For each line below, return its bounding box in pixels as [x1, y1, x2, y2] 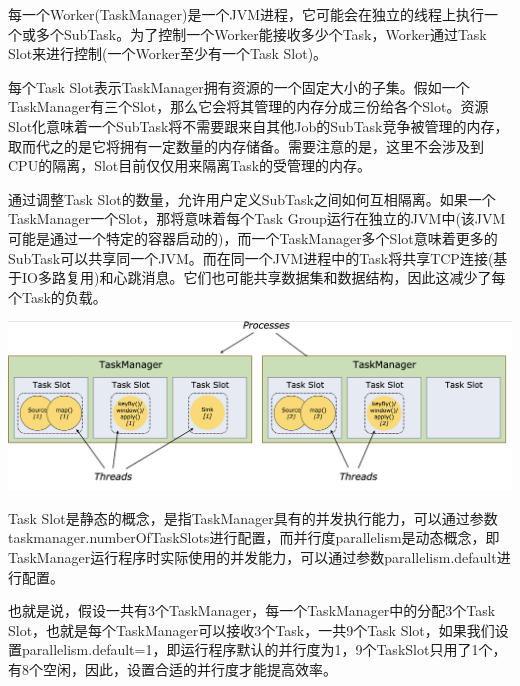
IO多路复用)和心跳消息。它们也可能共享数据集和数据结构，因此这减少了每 [21, 267, 506, 288]
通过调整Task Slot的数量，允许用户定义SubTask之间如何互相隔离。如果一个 [8, 188, 496, 209]
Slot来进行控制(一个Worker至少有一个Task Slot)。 [8, 43, 328, 64]
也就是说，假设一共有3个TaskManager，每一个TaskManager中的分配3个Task [8, 600, 496, 621]
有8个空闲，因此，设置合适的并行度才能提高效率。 [8, 658, 337, 679]
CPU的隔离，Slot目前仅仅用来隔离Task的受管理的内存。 [8, 155, 372, 176]
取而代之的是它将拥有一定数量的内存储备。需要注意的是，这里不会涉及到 [8, 135, 484, 156]
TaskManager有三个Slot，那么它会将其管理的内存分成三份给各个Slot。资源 [8, 96, 489, 117]
